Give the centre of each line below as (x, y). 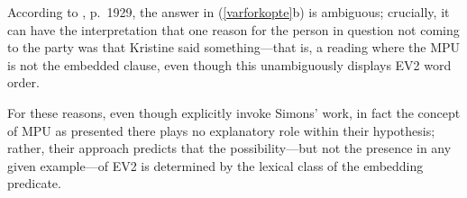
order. (23, 82)
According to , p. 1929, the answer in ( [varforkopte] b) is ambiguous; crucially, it (229, 12)
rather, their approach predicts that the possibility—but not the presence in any (229, 148)
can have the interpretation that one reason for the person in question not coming (233, 29)
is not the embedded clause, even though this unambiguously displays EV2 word (229, 64)
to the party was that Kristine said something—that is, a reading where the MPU (234, 47)
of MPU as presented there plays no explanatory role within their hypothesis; (221, 130)
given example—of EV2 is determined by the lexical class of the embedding (215, 165)
